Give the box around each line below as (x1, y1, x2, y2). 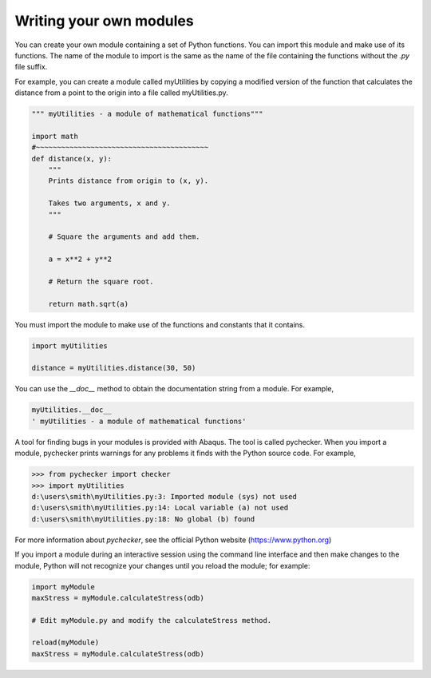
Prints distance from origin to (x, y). (48, 176, 209, 185)
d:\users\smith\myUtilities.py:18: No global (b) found (31, 514, 255, 523)
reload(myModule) (31, 638, 100, 647)
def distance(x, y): (31, 154, 112, 163)
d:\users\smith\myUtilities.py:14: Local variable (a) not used (31, 503, 289, 513)
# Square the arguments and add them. (48, 232, 200, 241)
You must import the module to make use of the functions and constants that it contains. (14, 319, 306, 329)
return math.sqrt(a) (48, 299, 129, 308)
